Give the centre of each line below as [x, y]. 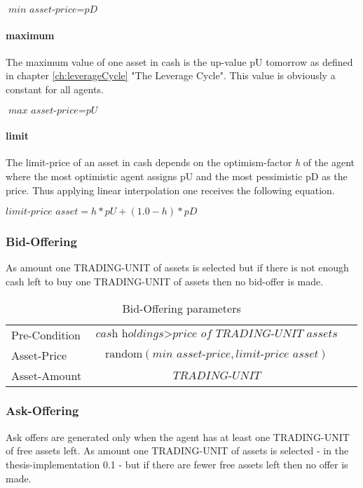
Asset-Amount [47, 375]
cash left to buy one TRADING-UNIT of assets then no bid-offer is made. [165, 281]
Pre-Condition [46, 334]
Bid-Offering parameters [181, 308]
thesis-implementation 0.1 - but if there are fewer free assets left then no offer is [177, 464]
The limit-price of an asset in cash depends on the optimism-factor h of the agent [180, 162]
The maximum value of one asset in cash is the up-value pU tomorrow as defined [179, 61]
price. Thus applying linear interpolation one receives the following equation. [170, 190]
